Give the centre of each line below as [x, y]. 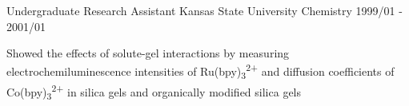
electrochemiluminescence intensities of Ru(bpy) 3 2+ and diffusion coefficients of [200, 71]
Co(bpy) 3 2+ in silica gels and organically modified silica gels [154, 92]
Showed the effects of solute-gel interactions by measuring [148, 53]
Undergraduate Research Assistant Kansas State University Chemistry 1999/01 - [204, 10]
